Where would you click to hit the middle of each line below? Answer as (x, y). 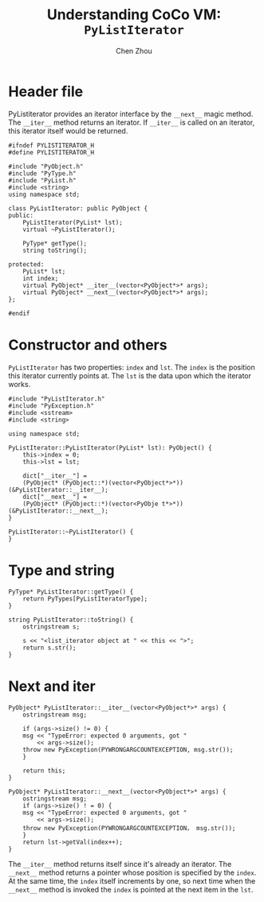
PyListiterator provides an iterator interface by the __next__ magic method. (131, 114)
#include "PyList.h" (43, 180)
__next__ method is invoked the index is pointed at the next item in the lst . (131, 889)
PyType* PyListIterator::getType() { (71, 592)
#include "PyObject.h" (46, 166)
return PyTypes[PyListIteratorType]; (85, 599)
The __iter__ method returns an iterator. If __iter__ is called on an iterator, (132, 122)
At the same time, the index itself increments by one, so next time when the (132, 880)
